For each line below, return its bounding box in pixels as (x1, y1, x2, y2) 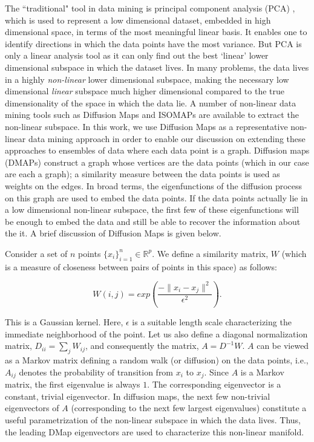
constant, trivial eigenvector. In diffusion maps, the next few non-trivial (5, 389, 270, 402)
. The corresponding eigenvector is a (147, 378, 281, 391)
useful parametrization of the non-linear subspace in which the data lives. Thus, (5, 413, 301, 426)
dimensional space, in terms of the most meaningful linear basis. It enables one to (5, 25, 307, 38)
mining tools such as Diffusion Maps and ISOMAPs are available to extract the (5, 108, 299, 121)
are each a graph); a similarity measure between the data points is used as (5, 167, 280, 180)
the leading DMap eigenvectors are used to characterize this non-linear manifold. (5, 425, 304, 438)
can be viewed (257, 339, 309, 352)
